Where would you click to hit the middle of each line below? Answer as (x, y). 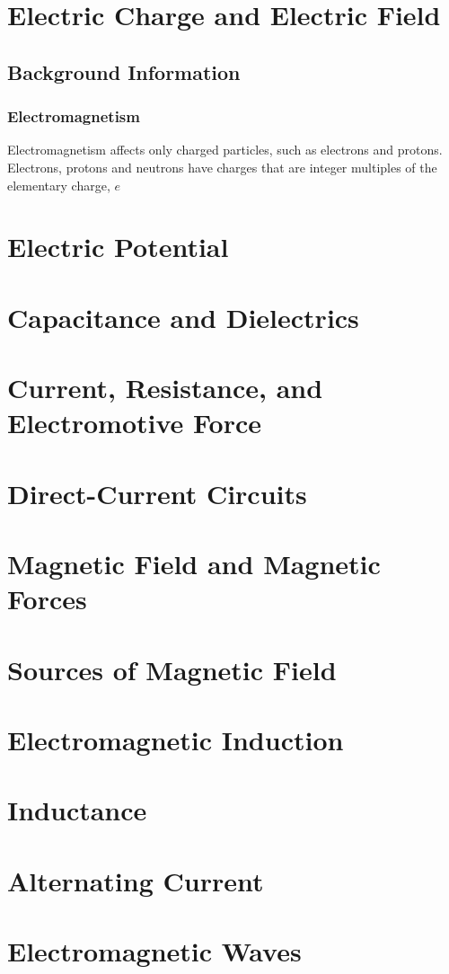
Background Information (124, 71)
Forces (47, 599)
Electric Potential (118, 247)
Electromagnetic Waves (154, 951)
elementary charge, (59, 185)
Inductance (77, 810)
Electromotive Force (135, 423)
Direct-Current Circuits (157, 493)
